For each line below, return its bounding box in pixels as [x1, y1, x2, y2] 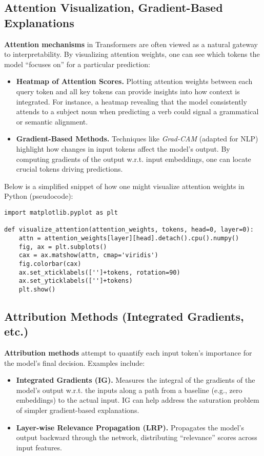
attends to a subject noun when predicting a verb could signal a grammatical [16, 106, 259, 117]
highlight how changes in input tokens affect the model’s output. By [16, 143, 230, 154]
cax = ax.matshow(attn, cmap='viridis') [18, 252, 158, 259]
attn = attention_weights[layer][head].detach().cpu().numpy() [18, 234, 239, 242]
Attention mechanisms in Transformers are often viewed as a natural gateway [4, 38, 258, 49]
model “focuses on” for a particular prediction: [4, 58, 150, 69]
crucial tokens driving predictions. [16, 163, 123, 174]
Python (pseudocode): [4, 191, 73, 201]
